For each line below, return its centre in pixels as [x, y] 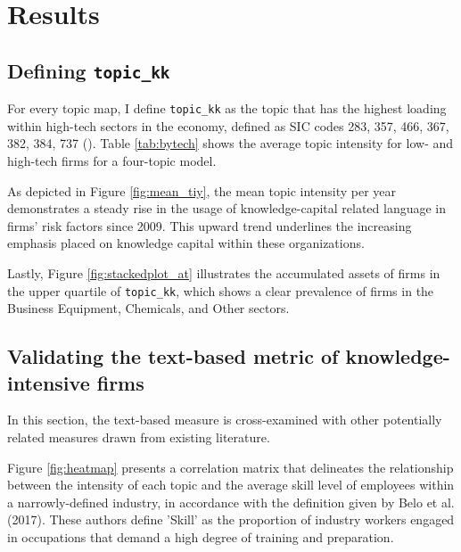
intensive [49, 382]
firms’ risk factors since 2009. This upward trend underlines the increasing [210, 225]
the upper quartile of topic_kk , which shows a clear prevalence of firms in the [221, 290]
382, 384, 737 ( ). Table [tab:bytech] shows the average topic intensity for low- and [230, 143]
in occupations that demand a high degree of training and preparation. [201, 536]
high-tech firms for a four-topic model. [112, 161]
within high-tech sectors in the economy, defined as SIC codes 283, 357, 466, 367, [228, 125]
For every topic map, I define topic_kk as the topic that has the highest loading [227, 108]
